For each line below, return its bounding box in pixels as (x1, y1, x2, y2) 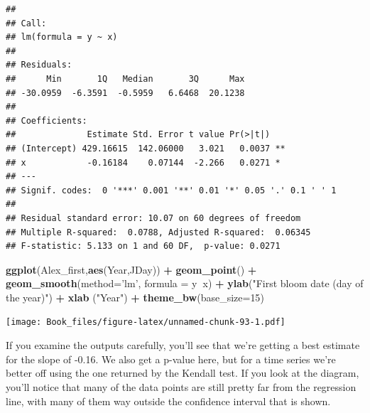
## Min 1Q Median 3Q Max (6, 73, 245, 84)
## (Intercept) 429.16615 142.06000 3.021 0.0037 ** (6, 143, 285, 154)
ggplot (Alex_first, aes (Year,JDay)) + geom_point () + (6, 262, 257, 277)
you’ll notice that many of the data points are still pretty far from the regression (6, 379, 357, 394)
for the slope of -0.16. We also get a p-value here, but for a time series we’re (6, 351, 336, 366)
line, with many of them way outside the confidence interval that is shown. (6, 393, 331, 408)
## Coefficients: (6, 115, 87, 126)
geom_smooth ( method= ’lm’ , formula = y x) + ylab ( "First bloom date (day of (6, 276, 364, 291)
